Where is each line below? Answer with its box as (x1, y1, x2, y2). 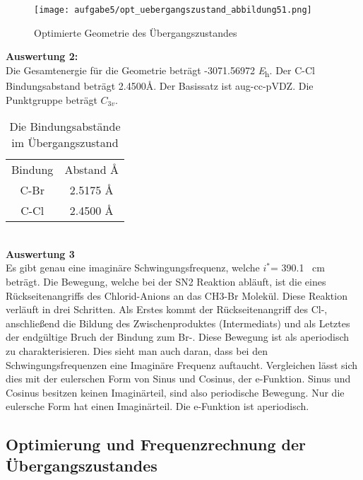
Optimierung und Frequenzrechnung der (6, 433, 306, 455)
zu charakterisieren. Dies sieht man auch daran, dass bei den (6, 343, 268, 358)
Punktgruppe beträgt (6, 92, 97, 107)
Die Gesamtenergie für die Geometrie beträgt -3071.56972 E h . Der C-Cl (6, 62, 315, 79)
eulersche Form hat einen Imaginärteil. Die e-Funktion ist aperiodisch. (6, 399, 309, 414)
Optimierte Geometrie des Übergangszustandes (34, 25, 237, 40)
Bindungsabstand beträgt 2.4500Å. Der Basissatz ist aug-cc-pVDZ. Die (6, 78, 314, 93)
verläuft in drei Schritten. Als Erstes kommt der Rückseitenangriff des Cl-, (6, 302, 328, 317)
